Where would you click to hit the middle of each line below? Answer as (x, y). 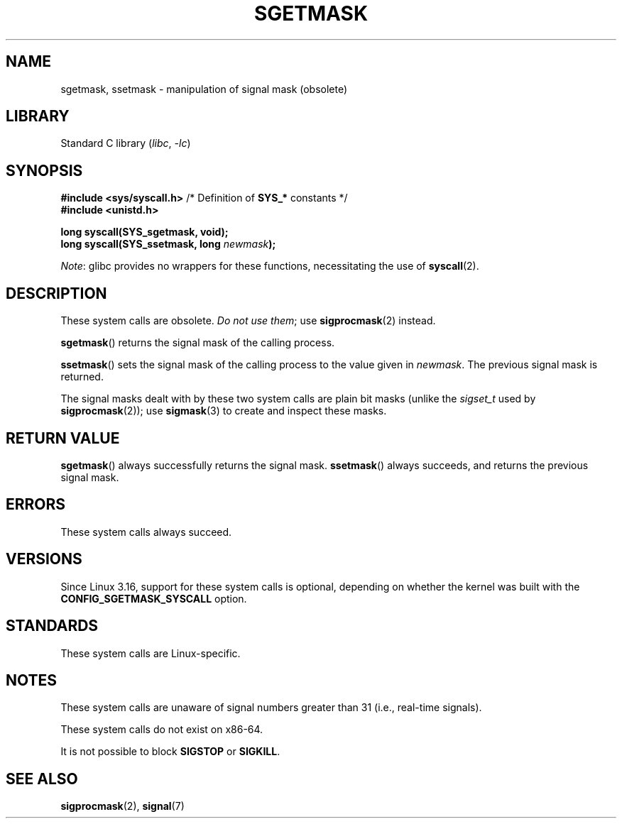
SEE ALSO (42, 779)
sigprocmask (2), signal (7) (122, 806)
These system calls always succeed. (146, 532)
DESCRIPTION (56, 293)
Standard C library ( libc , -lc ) (126, 143)
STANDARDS (52, 626)
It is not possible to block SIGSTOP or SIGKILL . (170, 752)
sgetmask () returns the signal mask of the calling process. (198, 343)
